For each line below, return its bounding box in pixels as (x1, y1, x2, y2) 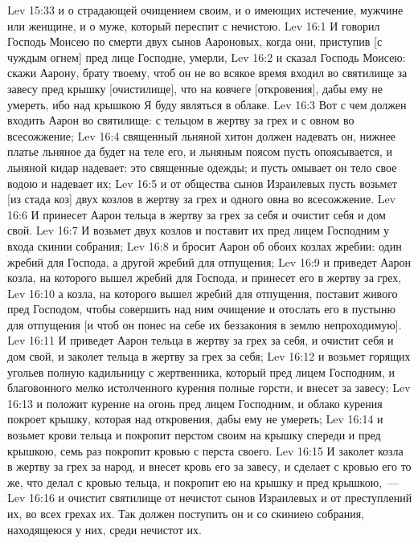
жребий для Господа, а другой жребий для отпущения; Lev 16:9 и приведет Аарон (7, 253, 411, 270)
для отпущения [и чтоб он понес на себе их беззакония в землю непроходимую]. (7, 316, 402, 333)
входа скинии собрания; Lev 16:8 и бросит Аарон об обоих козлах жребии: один (7, 237, 402, 254)
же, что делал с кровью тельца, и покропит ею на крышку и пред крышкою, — (7, 473, 400, 490)
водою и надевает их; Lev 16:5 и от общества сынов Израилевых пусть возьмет (7, 174, 397, 191)
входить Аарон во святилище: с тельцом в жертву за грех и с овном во (7, 112, 354, 129)
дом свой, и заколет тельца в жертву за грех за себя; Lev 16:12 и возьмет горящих (7, 348, 411, 365)
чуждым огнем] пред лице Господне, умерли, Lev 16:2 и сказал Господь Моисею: (7, 48, 406, 65)
